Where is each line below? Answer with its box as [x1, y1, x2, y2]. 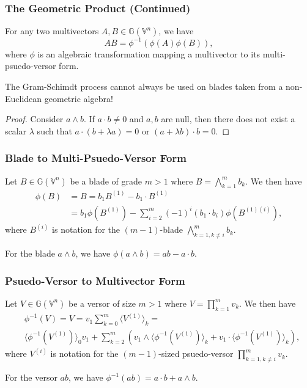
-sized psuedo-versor [158, 347, 234, 360]
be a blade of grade [70, 174, 142, 187]
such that [37, 124, 72, 137]
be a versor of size [68, 296, 136, 309]
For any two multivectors [5, 24, 99, 37]
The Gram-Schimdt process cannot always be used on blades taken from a [5, 79, 283, 92]
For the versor [5, 371, 57, 384]
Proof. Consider [5, 112, 64, 125]
